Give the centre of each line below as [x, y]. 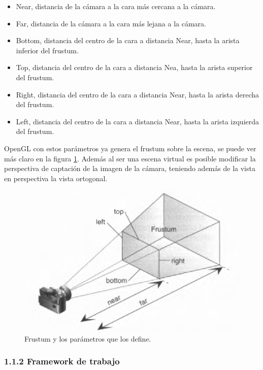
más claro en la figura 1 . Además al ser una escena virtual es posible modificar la [130, 158]
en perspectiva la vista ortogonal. [56, 178]
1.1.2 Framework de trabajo [62, 361]
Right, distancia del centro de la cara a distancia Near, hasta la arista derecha [138, 94]
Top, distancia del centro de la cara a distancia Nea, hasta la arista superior [134, 67]
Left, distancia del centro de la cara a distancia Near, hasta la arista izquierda [138, 121]
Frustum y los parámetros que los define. [88, 338]
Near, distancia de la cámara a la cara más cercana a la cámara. [116, 6]
